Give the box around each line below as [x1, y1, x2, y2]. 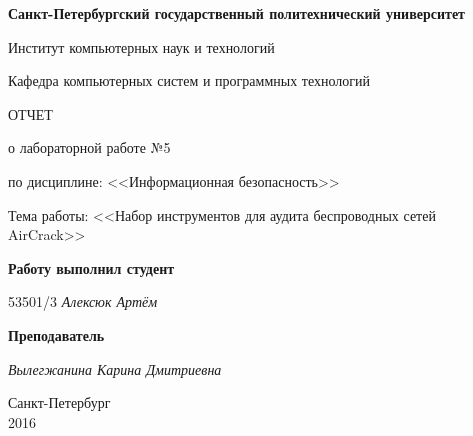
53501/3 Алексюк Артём [8, 291, 158, 312]
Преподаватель [8, 324, 105, 345]
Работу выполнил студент [8, 257, 175, 278]
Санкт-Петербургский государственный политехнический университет [8, 3, 465, 23]
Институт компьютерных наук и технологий [8, 36, 275, 57]
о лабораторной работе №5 [8, 137, 171, 158]
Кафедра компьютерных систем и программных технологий [8, 70, 371, 91]
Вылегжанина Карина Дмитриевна [8, 358, 222, 379]
